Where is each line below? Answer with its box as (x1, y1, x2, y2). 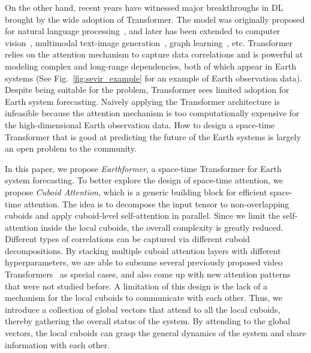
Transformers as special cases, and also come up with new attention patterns (5, 268, 291, 280)
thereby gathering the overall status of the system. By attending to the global (5, 315, 291, 327)
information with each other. (5, 338, 110, 351)
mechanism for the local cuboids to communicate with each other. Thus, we (5, 291, 283, 304)
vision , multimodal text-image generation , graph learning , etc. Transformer (5, 36, 293, 49)
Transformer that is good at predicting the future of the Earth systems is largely (5, 130, 301, 143)
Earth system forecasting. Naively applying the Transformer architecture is (5, 95, 280, 107)
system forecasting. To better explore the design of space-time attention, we (5, 174, 283, 186)
